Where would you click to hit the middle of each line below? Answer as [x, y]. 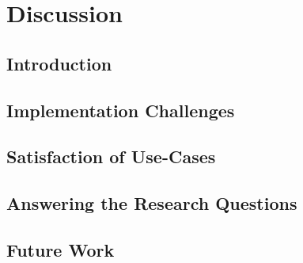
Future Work [61, 249]
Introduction [59, 63]
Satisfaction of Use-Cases [111, 156]
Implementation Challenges [121, 110]
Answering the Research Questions [152, 203]
